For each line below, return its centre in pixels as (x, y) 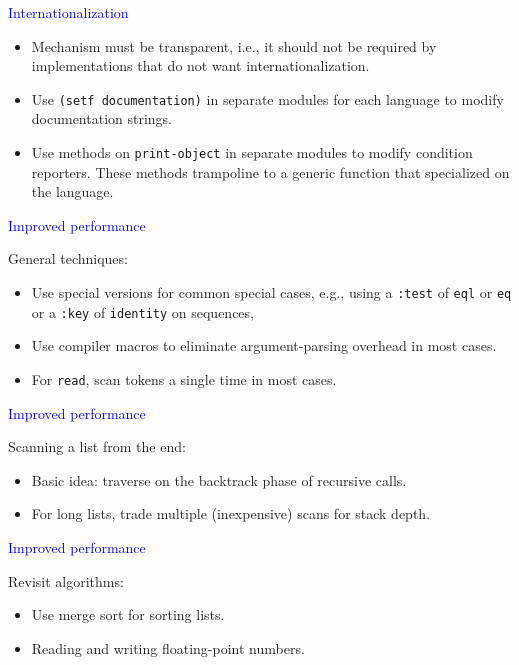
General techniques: (68, 258)
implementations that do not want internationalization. (200, 65)
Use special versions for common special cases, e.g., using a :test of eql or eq (271, 292)
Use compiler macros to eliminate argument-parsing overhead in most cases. (264, 345)
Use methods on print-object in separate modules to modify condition (252, 152)
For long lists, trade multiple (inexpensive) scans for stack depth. (231, 513)
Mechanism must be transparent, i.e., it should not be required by (234, 45)
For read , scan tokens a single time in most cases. (184, 378)
